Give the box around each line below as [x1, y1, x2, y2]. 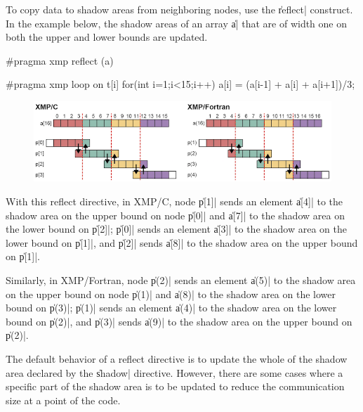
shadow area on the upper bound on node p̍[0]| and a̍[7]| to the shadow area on [6, 207, 345, 222]
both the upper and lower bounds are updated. [6, 30, 208, 44]
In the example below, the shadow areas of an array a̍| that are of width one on [6, 15, 348, 30]
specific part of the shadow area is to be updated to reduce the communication [6, 379, 345, 394]
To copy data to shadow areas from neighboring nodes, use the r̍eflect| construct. [6, 2, 353, 16]
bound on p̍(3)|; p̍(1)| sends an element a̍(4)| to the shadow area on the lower [6, 300, 337, 315]
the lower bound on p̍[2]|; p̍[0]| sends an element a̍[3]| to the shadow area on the [6, 221, 348, 236]
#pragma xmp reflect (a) [6, 53, 114, 67]
